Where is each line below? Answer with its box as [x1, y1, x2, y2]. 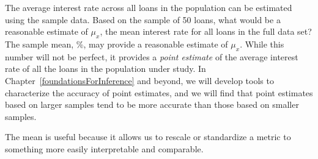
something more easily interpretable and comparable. [5, 142, 204, 155]
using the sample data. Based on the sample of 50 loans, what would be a [5, 13, 281, 26]
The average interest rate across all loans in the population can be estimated [5, 1, 292, 13]
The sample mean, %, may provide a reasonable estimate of [5, 37, 228, 50]
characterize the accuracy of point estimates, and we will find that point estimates [5, 86, 313, 99]
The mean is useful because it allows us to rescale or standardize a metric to [5, 130, 291, 143]
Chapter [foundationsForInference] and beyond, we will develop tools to [5, 74, 274, 87]
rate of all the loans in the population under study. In [5, 62, 206, 75]
